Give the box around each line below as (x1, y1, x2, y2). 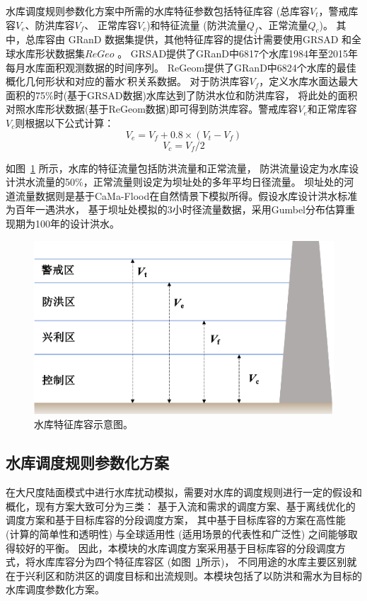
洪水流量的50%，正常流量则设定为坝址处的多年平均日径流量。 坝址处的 (15, 174, 344, 189)
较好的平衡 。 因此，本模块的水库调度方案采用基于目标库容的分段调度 (15, 540, 336, 555)
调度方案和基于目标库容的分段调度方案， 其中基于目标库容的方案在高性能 (6, 512, 346, 527)
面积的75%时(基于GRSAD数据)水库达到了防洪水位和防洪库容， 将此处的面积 (6, 87, 358, 102)
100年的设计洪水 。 (35, 215, 120, 230)
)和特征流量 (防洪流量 (146, 17, 247, 32)
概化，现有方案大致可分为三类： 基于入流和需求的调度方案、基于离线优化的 (6, 498, 356, 513)
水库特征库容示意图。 (34, 417, 133, 432)
